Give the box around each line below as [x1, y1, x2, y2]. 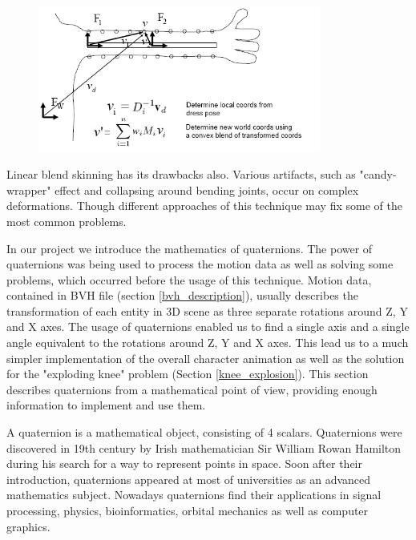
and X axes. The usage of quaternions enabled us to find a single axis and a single [6, 318, 410, 335]
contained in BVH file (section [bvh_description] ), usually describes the [6, 287, 358, 304]
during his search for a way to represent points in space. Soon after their [6, 455, 362, 472]
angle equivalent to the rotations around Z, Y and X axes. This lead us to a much [6, 334, 409, 351]
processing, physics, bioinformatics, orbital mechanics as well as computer [6, 502, 369, 518]
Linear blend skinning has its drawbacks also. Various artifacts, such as [6, 166, 356, 183]
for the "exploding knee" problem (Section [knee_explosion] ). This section [6, 365, 369, 382]
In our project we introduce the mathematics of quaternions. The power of [6, 240, 373, 256]
